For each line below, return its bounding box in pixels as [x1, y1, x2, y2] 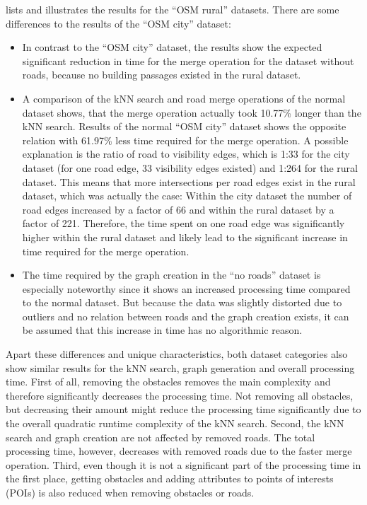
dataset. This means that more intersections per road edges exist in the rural [22, 174, 356, 189]
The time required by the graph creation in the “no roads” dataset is [22, 267, 321, 282]
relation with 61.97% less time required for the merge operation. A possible [22, 132, 349, 147]
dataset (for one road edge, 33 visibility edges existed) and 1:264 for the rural [22, 160, 358, 175]
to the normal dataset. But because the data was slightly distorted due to [22, 295, 342, 310]
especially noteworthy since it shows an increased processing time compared [22, 281, 351, 296]
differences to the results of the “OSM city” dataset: [6, 16, 231, 30]
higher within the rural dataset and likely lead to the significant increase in [22, 229, 348, 244]
